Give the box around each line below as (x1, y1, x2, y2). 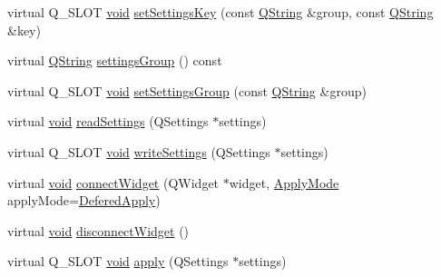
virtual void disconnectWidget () (7, 221, 190, 240)
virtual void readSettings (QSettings (7, 112, 209, 131)
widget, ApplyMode (229, 173, 339, 192)
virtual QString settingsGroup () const (7, 51, 222, 70)
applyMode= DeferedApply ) (7, 191, 161, 210)
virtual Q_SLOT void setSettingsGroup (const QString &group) (7, 81, 367, 100)
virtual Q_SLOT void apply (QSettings (7, 252, 229, 271)
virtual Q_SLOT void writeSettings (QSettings (7, 142, 270, 161)
